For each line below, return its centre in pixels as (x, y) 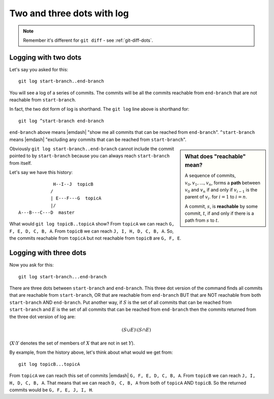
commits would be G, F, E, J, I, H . (51, 390)
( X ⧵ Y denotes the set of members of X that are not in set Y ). (72, 343)
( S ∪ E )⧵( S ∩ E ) (136, 330)
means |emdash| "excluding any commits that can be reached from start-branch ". (98, 139)
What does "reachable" (215, 156)
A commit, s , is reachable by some (221, 206)
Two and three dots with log (69, 13)
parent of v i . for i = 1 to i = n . (216, 197)
